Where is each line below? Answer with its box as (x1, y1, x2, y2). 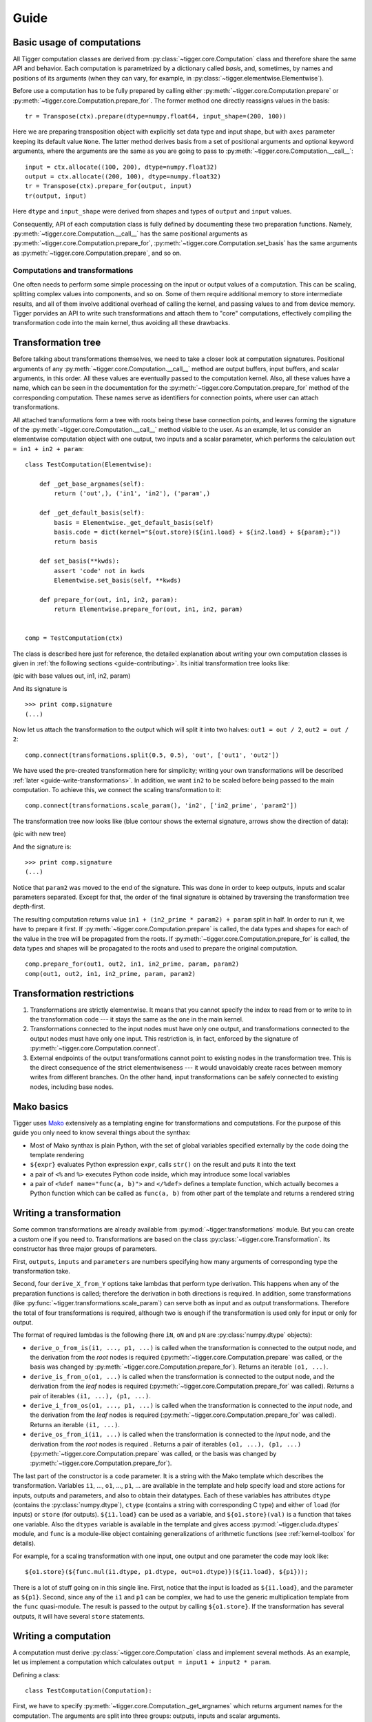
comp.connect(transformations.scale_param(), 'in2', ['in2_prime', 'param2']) (25, 802, 298, 809)
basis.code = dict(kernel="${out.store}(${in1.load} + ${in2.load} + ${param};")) (54, 528, 341, 536)
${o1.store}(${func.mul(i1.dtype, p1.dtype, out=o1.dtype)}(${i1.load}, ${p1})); (25, 1568, 309, 1576)
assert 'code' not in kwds (54, 567, 145, 574)
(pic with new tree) (12, 830, 67, 838)
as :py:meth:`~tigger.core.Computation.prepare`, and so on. (12, 249, 182, 257)
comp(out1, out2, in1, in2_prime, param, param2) (25, 970, 196, 977)
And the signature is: (12, 842, 72, 851)
